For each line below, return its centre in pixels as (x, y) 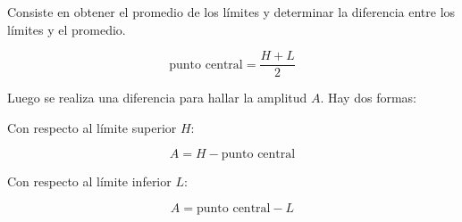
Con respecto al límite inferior (89, 181)
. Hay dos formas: (368, 98)
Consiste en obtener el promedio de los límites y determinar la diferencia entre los (231, 12)
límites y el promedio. (67, 29)
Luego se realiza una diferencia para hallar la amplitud (157, 98)
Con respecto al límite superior (92, 127)
